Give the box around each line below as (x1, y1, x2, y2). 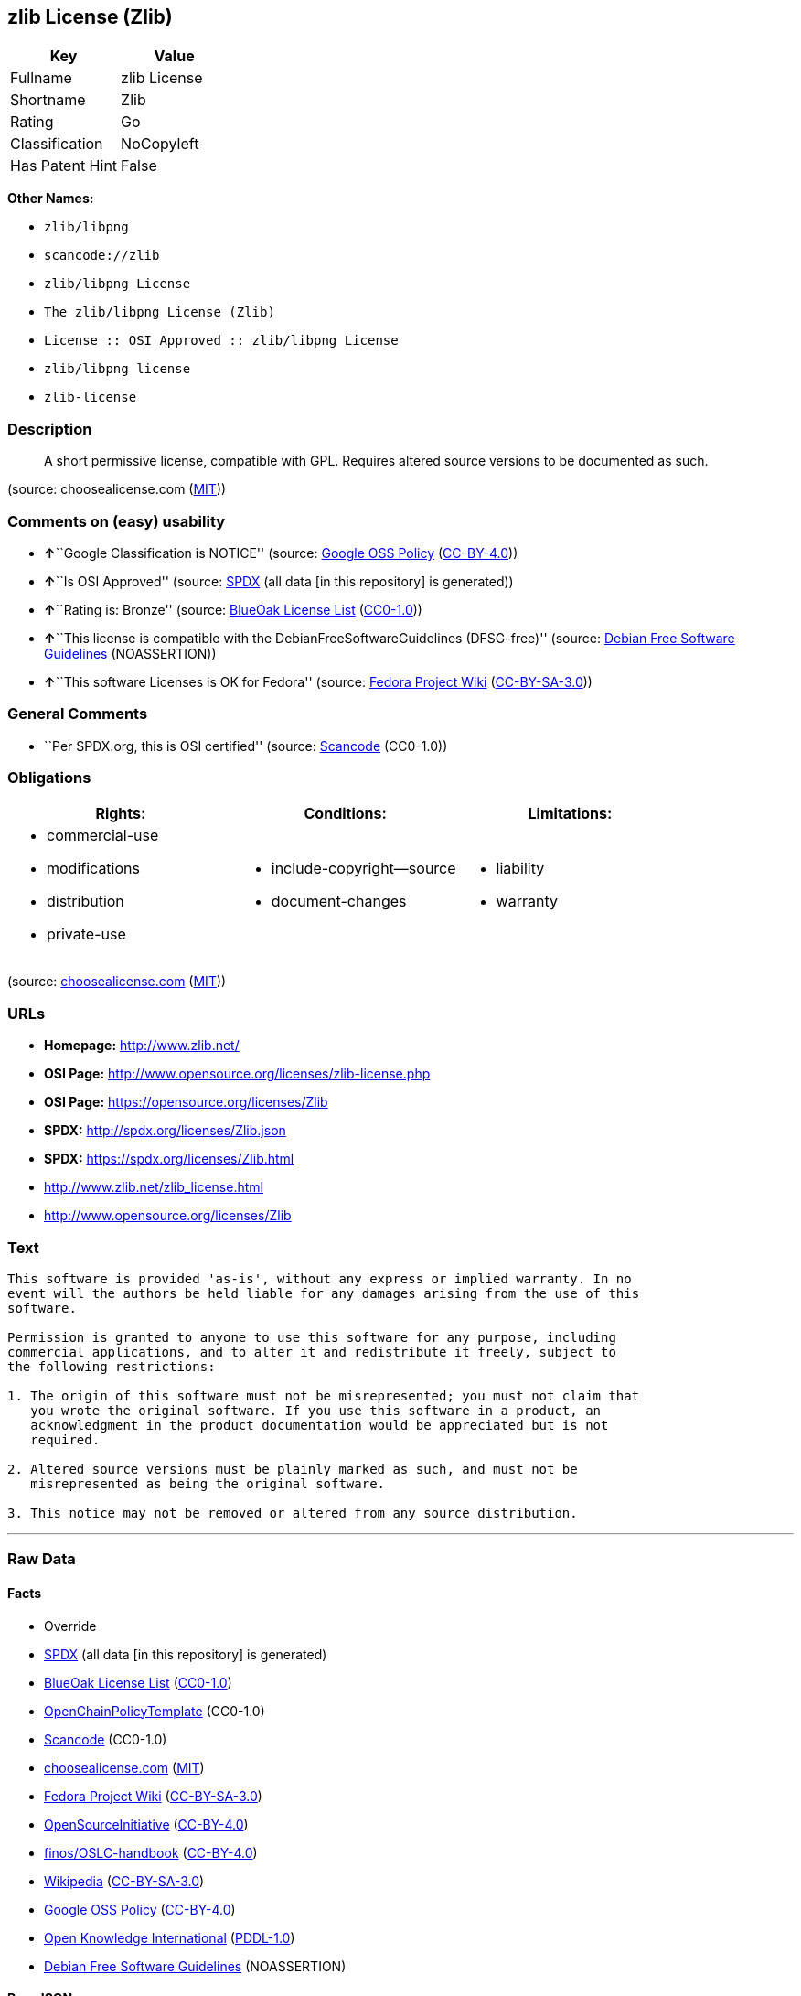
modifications (47, 859, 140, 878)
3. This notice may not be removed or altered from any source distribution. (7, 1505, 578, 1520)
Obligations (7, 768, 91, 788)
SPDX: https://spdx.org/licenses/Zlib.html (44, 1151, 294, 1167)
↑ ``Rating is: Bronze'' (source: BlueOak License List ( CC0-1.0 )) (44, 601, 422, 617)
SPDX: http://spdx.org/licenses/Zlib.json (44, 1122, 286, 1139)
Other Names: (7, 190, 94, 207)
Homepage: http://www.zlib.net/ (44, 1037, 240, 1054)
